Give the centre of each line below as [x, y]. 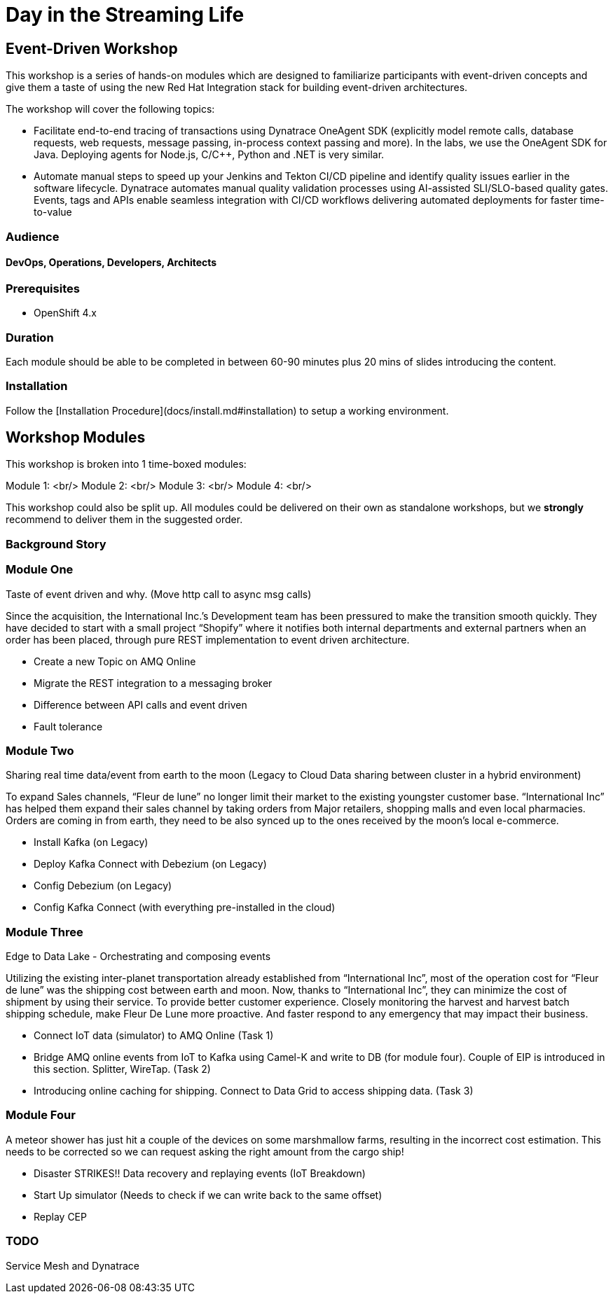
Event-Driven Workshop [92, 48]
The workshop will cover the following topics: [110, 109]
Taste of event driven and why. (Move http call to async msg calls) [159, 594]
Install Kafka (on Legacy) [91, 842]
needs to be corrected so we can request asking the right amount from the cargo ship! [205, 1151]
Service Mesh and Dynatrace [73, 1265]
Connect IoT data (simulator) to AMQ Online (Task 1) [154, 1036]
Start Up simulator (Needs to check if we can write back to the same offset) [208, 1195]
